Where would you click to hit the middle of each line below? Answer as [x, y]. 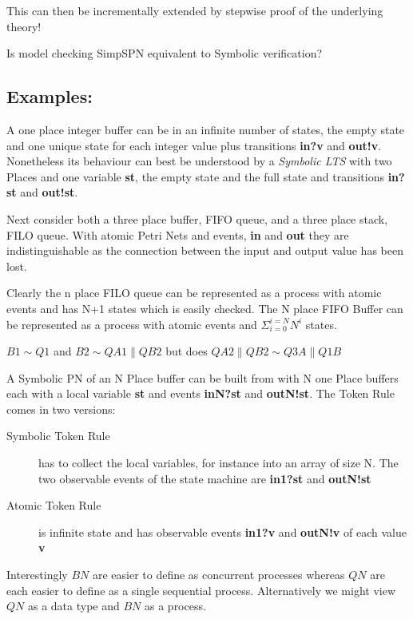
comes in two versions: [61, 409]
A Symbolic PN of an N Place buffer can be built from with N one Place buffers [203, 377]
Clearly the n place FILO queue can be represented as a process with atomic [194, 293]
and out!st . [49, 192]
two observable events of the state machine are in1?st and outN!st [205, 478]
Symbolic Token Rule [58, 436]
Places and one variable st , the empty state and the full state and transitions [195, 176]
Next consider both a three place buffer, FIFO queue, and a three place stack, [197, 218]
